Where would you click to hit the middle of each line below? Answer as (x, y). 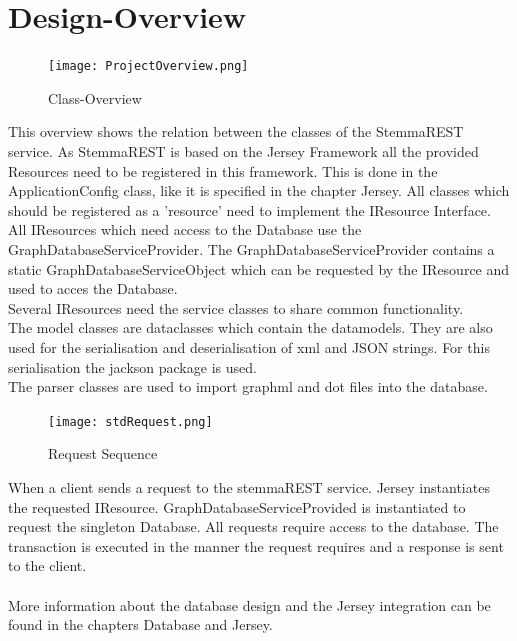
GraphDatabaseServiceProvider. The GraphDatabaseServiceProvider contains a (251, 248)
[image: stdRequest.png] (130, 421)
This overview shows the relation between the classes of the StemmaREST (236, 131)
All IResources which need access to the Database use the (185, 229)
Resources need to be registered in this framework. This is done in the (223, 170)
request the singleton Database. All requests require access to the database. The (253, 526)
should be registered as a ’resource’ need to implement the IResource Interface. (249, 209)
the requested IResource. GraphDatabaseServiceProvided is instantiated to (237, 506)
